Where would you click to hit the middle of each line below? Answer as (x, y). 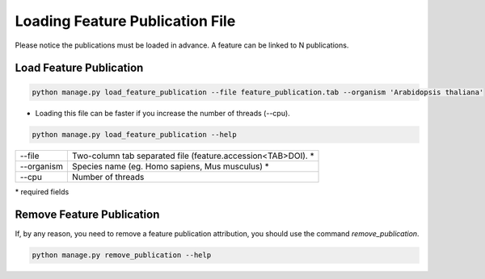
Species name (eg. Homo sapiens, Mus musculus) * (171, 166)
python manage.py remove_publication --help (122, 255)
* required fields (42, 192)
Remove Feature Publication (87, 215)
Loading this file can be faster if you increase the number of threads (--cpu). (162, 113)
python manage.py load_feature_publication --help (135, 134)
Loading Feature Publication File (125, 21)
